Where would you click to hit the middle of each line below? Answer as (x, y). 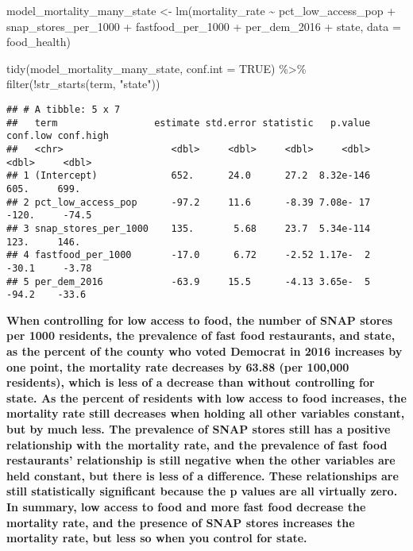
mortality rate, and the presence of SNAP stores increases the (181, 522)
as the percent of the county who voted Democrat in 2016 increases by (205, 351)
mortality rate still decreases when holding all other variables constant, (206, 413)
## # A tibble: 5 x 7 (64, 109)
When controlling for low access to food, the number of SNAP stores (200, 320)
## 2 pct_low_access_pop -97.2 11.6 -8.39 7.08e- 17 (189, 202)
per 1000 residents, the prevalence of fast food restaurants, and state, (201, 335)
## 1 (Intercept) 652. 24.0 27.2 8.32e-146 (189, 176)
